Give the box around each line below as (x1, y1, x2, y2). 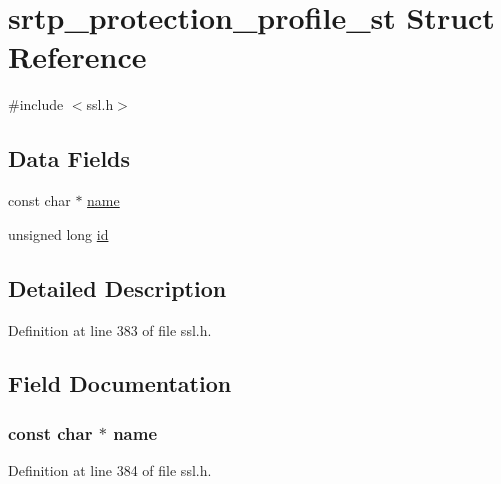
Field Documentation (8, 368, 232, 399)
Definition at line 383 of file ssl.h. (8, 319, 212, 340)
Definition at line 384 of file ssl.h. (8, 460, 212, 481)
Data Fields (8, 143, 131, 174)
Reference (8, 36, 147, 77)
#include (8, 94, 64, 115)
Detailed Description (8, 272, 227, 303)
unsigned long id (8, 223, 109, 244)
